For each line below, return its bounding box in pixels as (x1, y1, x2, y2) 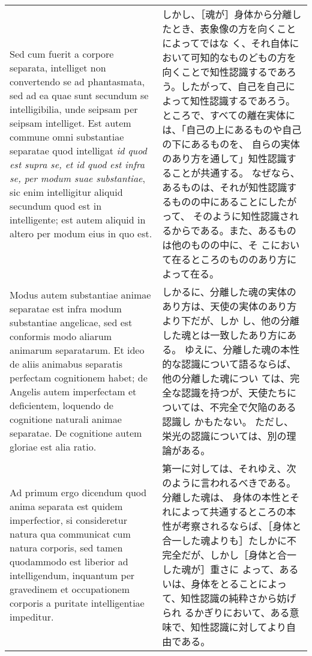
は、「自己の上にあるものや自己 (162, 123, 302, 136)
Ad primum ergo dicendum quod (10, 485, 147, 499)
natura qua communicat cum (10, 527, 131, 541)
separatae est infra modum (10, 302, 122, 315)
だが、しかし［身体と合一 (181, 548, 297, 562)
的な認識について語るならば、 (162, 357, 296, 371)
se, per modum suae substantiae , (10, 171, 145, 185)
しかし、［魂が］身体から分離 (162, 7, 292, 21)
